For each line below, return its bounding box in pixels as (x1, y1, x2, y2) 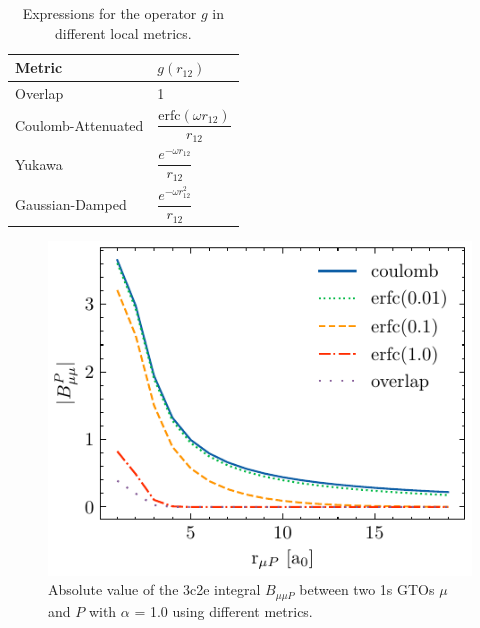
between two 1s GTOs (299, 579, 435, 600)
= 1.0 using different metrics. (134, 600, 313, 621)
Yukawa (15, 153, 63, 174)
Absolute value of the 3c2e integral (48, 579, 261, 600)
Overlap (15, 83, 64, 104)
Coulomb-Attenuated (15, 114, 144, 135)
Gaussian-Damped (15, 193, 127, 214)
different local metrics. (55, 22, 192, 43)
